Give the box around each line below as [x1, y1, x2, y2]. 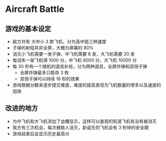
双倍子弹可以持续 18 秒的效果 [19, 76, 80, 81]
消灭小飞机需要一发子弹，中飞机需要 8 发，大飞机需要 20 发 [12, 51, 135, 57]
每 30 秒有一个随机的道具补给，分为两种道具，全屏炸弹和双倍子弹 [12, 64, 148, 69]
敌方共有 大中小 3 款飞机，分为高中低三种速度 [12, 39, 107, 44]
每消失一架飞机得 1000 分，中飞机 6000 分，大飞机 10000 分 [12, 57, 137, 63]
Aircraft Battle [5, 3, 65, 15]
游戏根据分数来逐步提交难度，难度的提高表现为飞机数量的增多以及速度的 [12, 82, 161, 88]
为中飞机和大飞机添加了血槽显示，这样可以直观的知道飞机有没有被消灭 [12, 118, 157, 124]
